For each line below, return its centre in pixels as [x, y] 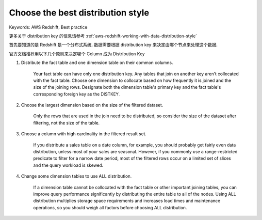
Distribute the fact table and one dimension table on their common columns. [97, 63]
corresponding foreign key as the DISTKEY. [76, 94]
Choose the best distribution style [79, 13]
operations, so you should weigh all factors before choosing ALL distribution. [110, 207]
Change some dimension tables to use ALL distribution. [76, 176]
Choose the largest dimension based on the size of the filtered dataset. [92, 105]
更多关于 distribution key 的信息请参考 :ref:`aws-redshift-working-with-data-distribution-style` [103, 36]
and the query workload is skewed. [68, 165]
